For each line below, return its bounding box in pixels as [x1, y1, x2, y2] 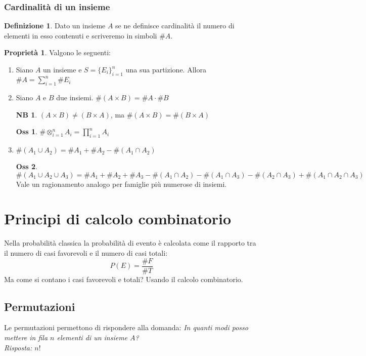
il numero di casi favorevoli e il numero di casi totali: [4, 247, 168, 258]
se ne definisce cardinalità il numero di [115, 20, 235, 31]
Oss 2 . [16, 161, 37, 172]
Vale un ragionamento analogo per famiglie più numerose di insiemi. [16, 178, 227, 189]
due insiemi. [56, 92, 94, 103]
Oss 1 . [16, 126, 37, 137]
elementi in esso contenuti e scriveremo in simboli [4, 30, 157, 41]
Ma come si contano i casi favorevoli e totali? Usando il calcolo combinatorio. [4, 273, 243, 284]
